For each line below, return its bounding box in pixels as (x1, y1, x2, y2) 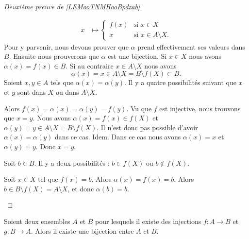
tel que (38, 174, 58, 184)
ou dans (55, 87, 79, 97)
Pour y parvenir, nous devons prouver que (4, 41, 129, 51)
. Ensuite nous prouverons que (9, 51, 99, 61)
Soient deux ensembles (4, 216, 70, 226)
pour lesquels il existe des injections (95, 216, 201, 226)
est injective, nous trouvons (159, 103, 241, 113)
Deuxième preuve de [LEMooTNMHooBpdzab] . (4, 1, 142, 11)
